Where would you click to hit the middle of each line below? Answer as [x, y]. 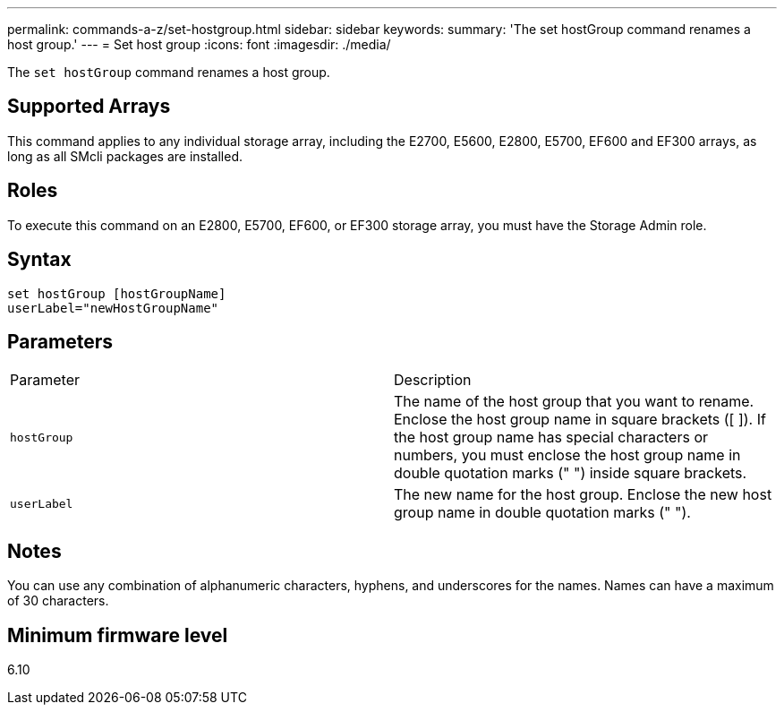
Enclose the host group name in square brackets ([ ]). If [580, 420]
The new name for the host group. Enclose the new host [583, 495]
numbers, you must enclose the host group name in [567, 455]
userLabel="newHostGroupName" [113, 308]
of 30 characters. [58, 601]
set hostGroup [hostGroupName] [117, 293]
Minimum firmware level [118, 635]
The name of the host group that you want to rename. [574, 402]
